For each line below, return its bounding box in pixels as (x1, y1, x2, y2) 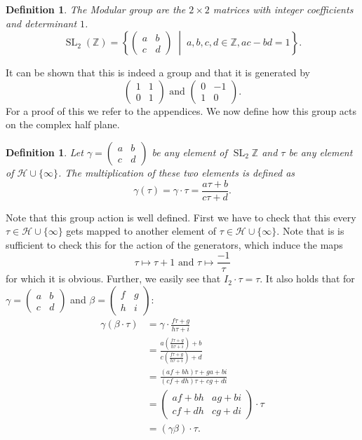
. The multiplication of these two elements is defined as (58, 165, 295, 179)
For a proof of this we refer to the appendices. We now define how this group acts (6, 103, 357, 118)
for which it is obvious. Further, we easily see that (6, 271, 221, 286)
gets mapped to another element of (66, 224, 216, 238)
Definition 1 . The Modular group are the (6, 2, 186, 16)
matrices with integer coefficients (213, 2, 354, 16)
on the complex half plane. (6, 117, 120, 132)
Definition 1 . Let (6, 144, 83, 159)
